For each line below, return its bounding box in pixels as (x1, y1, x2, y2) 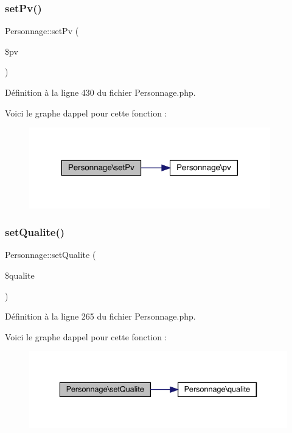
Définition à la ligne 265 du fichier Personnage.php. (5, 310, 196, 323)
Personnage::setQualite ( (5, 248, 96, 261)
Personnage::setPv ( (5, 24, 79, 37)
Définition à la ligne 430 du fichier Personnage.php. (5, 86, 196, 98)
